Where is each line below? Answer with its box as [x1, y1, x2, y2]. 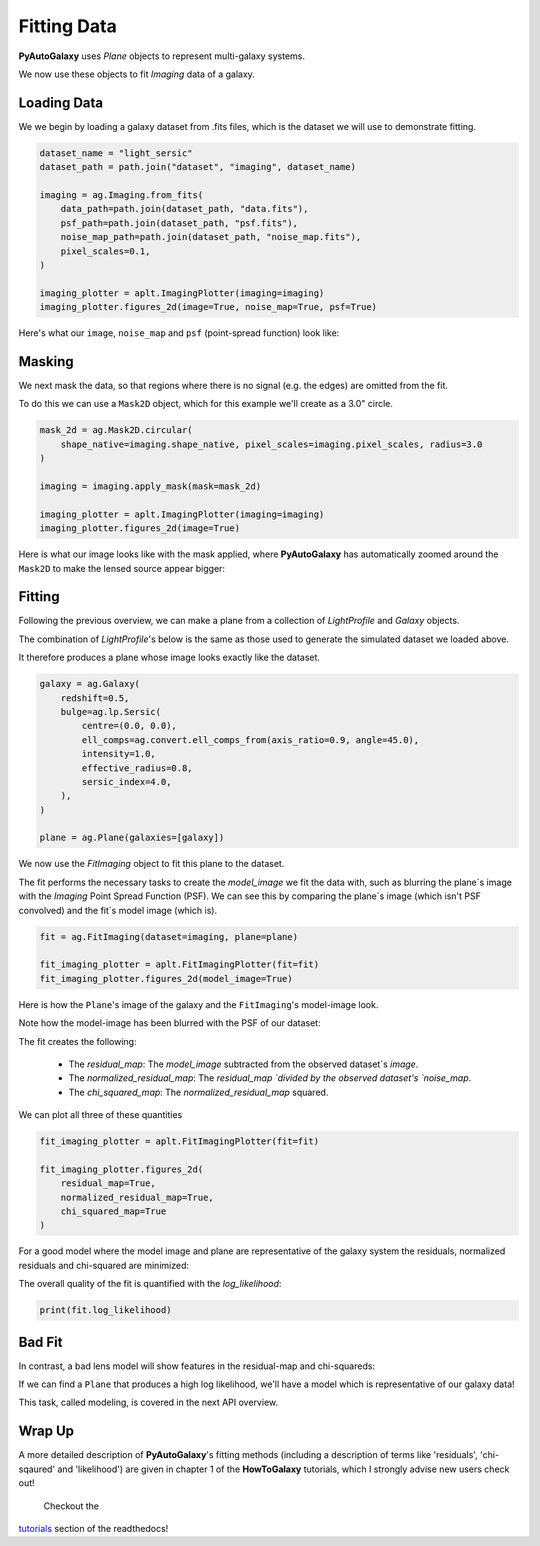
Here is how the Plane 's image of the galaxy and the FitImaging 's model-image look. [18, 998, 379, 1010]
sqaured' [18, 1463, 56, 1475]
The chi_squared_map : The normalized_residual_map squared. [68, 1086, 329, 1098]
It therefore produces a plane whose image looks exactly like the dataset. [18, 651, 320, 664]
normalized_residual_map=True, [60, 1191, 214, 1203]
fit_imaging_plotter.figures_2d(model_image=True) [39, 973, 294, 984]
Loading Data [18, 94, 104, 111]
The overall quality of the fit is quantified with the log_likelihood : [18, 1278, 282, 1290]
